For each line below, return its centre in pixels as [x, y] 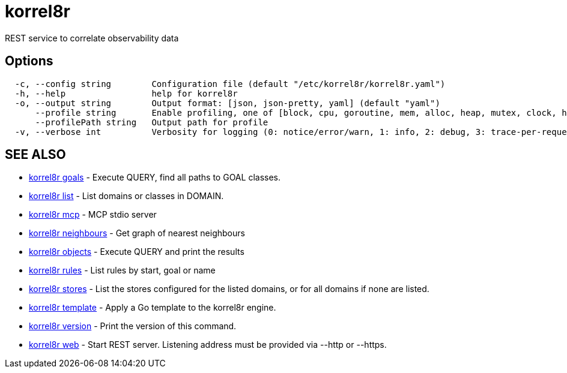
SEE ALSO [35, 155]
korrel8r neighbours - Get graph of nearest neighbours [137, 233]
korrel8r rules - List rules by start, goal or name [122, 270]
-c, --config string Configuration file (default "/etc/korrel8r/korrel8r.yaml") [230, 84]
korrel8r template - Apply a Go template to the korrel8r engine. [153, 308]
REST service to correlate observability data [92, 38]
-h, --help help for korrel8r [126, 93]
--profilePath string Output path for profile [152, 122]
